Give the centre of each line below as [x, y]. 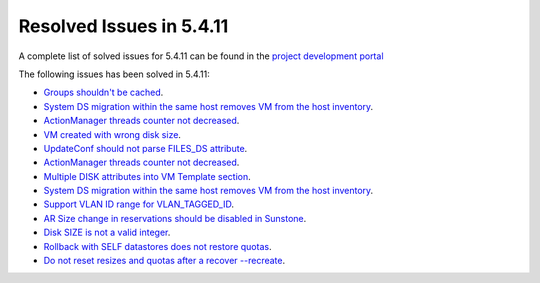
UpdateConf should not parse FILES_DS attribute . [145, 148]
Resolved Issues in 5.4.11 [123, 26]
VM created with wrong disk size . [112, 134]
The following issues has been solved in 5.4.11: [114, 74]
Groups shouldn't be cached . [103, 92]
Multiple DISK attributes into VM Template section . [147, 176]
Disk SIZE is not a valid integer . [107, 232]
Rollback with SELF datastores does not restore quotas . [157, 246]
